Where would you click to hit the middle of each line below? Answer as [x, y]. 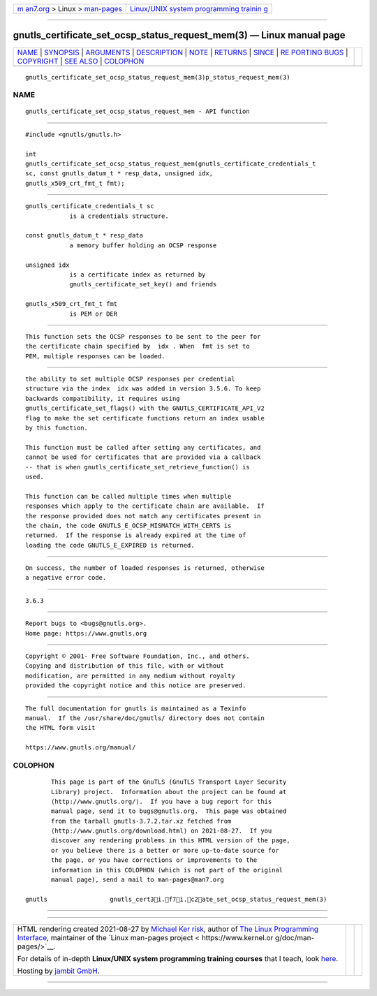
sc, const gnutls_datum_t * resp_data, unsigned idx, [119, 174]
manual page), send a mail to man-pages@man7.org [138, 880]
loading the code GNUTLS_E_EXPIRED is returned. [110, 545]
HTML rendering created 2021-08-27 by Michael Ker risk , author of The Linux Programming [168, 929]
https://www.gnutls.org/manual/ [81, 748]
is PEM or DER [94, 314]
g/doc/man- [295, 938]
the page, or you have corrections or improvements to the [154, 860]
